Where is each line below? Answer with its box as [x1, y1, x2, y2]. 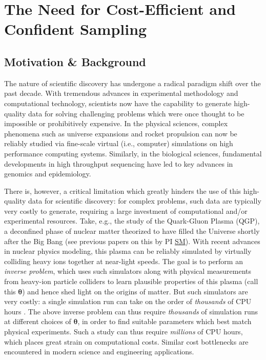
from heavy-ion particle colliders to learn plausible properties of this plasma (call [4, 276, 258, 287]
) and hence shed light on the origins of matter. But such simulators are [22, 286, 248, 296]
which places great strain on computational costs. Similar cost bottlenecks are [4, 336, 249, 347]
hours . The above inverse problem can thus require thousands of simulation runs [4, 306, 258, 316]
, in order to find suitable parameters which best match [77, 316, 252, 327]
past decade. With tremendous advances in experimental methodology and [4, 88, 238, 98]
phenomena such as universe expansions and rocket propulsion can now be [4, 128, 237, 138]
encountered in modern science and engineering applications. [4, 346, 194, 357]
